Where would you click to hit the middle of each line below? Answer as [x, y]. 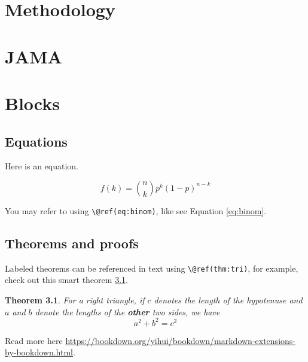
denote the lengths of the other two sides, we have [127, 311]
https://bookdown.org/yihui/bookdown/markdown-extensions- [180, 340]
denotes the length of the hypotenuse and [228, 300]
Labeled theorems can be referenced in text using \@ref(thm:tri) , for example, [152, 268]
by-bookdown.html [39, 352]
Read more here [34, 340]
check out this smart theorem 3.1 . [66, 280]
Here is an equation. [42, 166]
